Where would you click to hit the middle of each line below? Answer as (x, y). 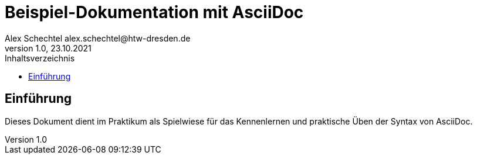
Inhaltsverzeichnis (40, 58)
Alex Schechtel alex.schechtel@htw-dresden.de (98, 38)
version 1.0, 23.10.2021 (48, 48)
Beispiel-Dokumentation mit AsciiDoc (154, 12)
